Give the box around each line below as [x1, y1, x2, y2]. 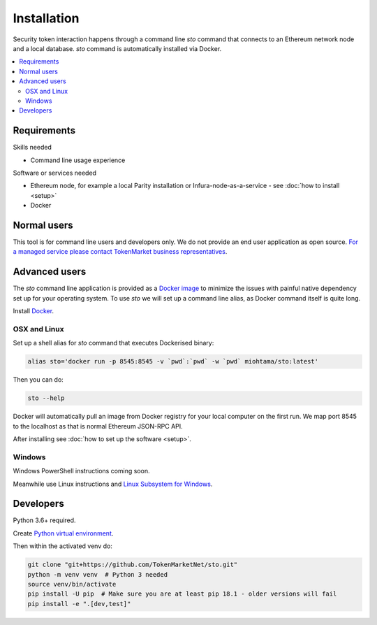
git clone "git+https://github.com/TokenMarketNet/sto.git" [27, 561, 238, 569]
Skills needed [13, 143, 52, 152]
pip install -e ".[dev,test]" [27, 600, 131, 608]
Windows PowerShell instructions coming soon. [13, 467, 150, 475]
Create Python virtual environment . [13, 529, 114, 538]
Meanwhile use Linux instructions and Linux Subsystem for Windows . [13, 480, 213, 488]
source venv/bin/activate [27, 580, 117, 588]
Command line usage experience [30, 156, 126, 164]
